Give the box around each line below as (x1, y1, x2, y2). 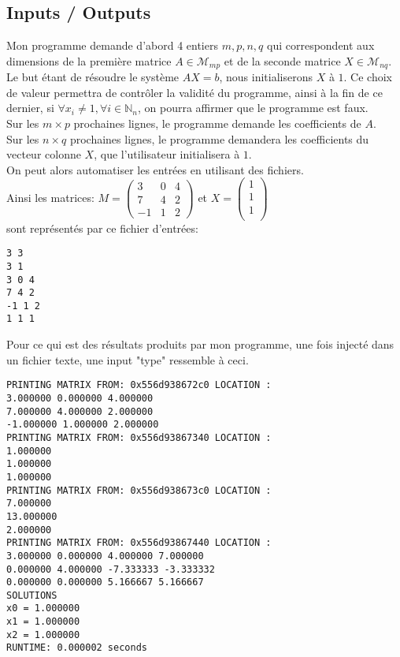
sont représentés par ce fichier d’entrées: (6, 219, 198, 236)
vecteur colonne (6, 146, 81, 162)
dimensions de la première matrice (6, 52, 172, 69)
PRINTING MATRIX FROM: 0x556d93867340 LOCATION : (6, 431, 272, 443)
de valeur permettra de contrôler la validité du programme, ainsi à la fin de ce (6, 84, 383, 100)
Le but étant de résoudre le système (6, 69, 180, 85)
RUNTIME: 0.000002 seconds (6, 642, 147, 654)
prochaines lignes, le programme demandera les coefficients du (69, 130, 369, 147)
